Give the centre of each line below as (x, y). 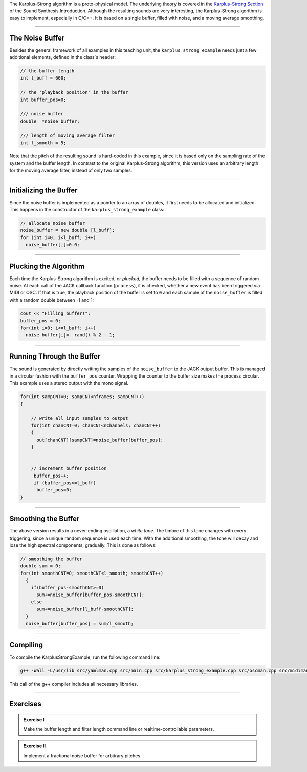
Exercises (26, 704)
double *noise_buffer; (50, 121)
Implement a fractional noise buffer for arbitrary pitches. (82, 755)
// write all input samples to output (80, 418)
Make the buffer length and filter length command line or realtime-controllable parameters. (119, 729)
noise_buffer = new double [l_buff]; (68, 230)
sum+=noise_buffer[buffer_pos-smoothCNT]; (91, 595)
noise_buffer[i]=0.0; (53, 245)
